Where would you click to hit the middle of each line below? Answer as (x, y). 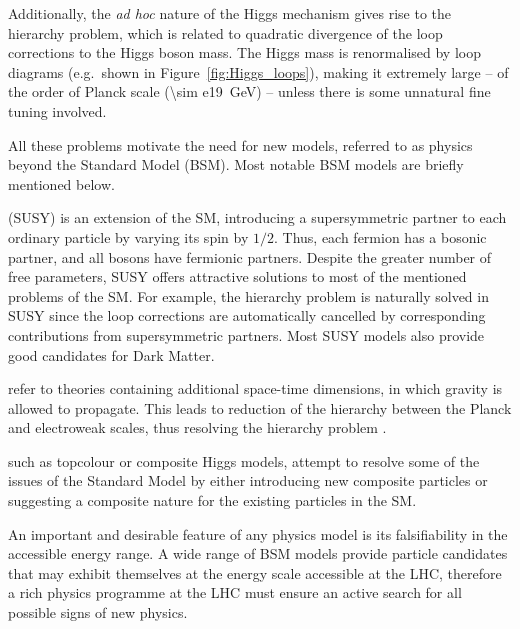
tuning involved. (57, 110)
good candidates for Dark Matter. (111, 354)
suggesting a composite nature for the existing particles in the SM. (212, 500)
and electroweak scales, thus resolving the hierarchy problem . (197, 427)
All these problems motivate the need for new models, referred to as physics (240, 144)
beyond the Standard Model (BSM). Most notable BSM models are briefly (236, 164)
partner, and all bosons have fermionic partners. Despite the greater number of (250, 256)
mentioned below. (61, 183)
